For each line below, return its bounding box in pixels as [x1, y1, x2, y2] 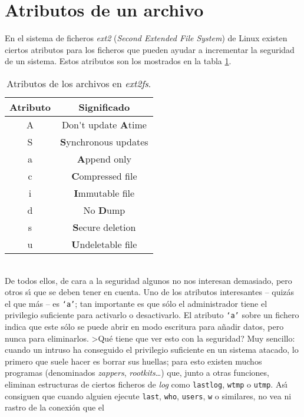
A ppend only [77, 151, 131, 166]
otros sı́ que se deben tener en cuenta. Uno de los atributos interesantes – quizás [5, 286, 295, 298]
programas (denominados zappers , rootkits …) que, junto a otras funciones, [5, 366, 269, 379]
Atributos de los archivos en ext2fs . [6, 76, 151, 90]
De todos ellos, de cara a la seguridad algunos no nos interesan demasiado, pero [5, 274, 292, 286]
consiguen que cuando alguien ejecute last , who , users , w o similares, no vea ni [5, 389, 292, 402]
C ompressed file [71, 168, 137, 183]
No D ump [83, 203, 125, 217]
